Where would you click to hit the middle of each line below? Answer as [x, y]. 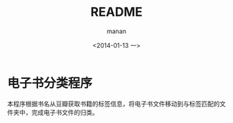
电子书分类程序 [50, 83]
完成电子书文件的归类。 [64, 112]
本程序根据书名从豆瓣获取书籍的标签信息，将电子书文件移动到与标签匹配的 [113, 104]
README [116, 12]
